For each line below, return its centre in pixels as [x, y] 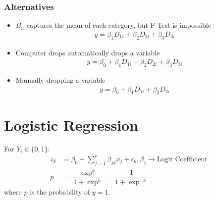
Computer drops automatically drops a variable [88, 52]
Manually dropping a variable [60, 80]
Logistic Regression [71, 125]
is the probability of [60, 191]
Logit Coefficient [182, 159]
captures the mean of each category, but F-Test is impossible [119, 25]
